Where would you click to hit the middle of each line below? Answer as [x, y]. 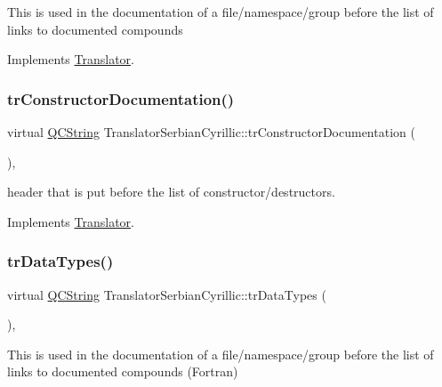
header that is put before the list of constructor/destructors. [171, 192]
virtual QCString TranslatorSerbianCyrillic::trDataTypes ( [167, 294]
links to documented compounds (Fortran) [123, 371]
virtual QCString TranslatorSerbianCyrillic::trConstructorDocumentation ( [211, 132]
